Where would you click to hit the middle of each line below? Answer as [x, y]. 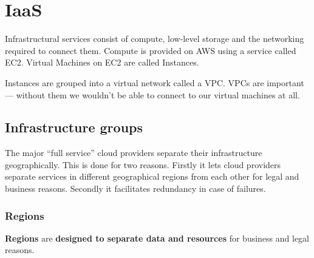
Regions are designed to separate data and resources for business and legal [157, 238]
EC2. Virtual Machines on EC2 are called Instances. [102, 62]
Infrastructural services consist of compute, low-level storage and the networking [155, 39]
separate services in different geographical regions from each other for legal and [152, 176]
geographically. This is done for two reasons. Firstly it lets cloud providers [143, 164]
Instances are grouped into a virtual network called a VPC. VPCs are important [155, 82]
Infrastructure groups [74, 127]
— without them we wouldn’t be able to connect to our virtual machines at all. [152, 94]
